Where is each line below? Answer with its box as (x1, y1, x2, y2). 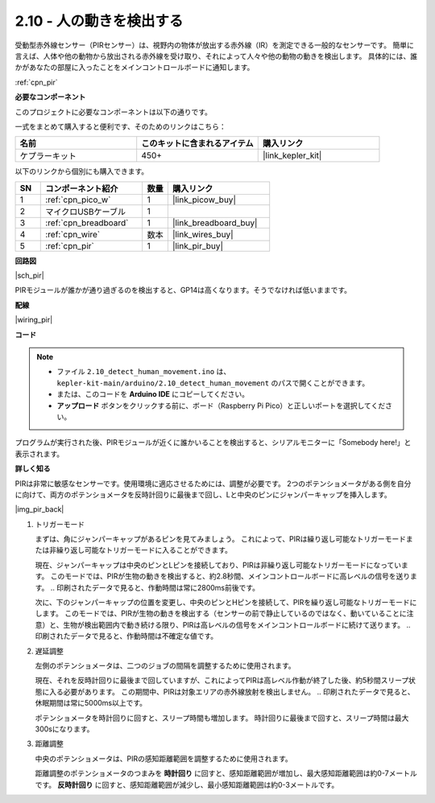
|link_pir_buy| (172, 240, 223, 251)
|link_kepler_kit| (262, 150, 322, 161)
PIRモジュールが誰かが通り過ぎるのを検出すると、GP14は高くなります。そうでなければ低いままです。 (14, 286, 352, 295)
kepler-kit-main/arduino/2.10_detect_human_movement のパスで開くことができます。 (56, 378, 370, 388)
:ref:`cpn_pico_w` (45, 194, 111, 205)
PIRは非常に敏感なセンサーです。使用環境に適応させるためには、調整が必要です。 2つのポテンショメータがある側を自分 (14, 479, 412, 488)
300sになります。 (35, 724, 94, 734)
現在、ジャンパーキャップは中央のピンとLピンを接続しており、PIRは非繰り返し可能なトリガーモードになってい (35, 560, 402, 570)
